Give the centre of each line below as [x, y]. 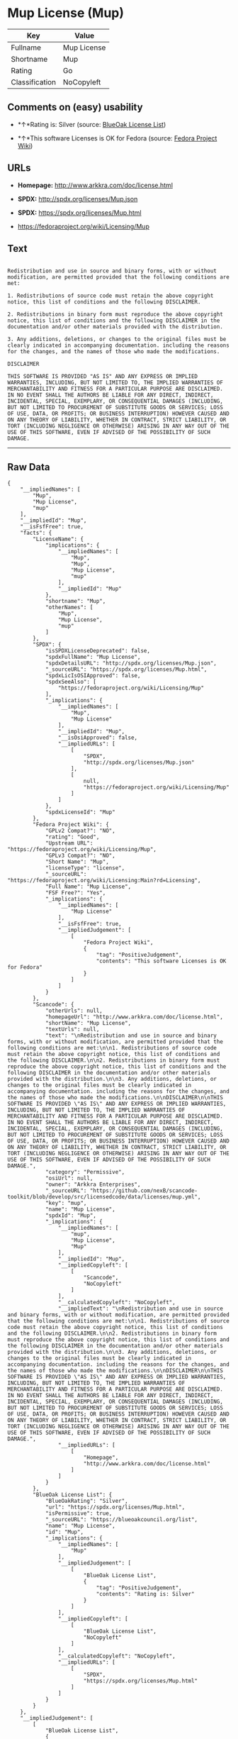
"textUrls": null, [72, 1030]
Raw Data [29, 467]
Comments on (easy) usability [75, 107]
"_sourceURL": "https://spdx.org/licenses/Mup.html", [126, 670]
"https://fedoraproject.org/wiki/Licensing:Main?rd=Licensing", [104, 881]
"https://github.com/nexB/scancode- [144, 1191]
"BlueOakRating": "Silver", [87, 1501]
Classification [34, 82]
